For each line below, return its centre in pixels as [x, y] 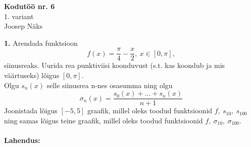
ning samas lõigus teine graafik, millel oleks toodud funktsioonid [104, 120]
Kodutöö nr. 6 [30, 6]
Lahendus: [22, 140]
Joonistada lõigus [31, 111]
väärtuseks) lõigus [32, 75]
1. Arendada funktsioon [41, 43]
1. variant [19, 16]
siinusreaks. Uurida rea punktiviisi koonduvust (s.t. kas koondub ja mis [115, 65]
